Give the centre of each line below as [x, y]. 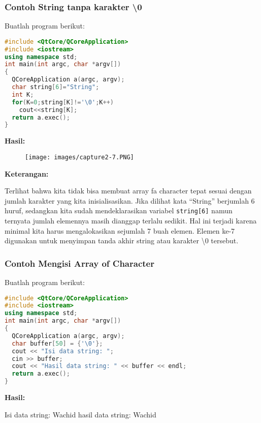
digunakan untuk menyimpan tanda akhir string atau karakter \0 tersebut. [122, 241]
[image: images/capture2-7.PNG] [79, 157]
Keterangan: [27, 173]
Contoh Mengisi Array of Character [79, 263]
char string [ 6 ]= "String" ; [56, 87]
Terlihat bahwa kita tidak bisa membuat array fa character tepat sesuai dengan [128, 191]
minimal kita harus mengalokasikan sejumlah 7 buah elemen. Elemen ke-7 [120, 230]
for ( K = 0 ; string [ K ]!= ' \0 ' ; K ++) [63, 102]
